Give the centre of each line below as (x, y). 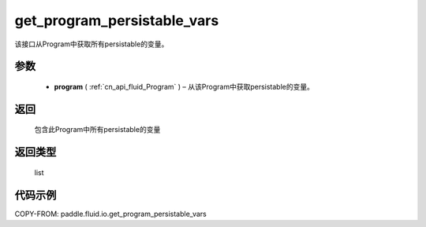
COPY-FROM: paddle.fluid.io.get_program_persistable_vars (110, 214)
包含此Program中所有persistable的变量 (97, 130)
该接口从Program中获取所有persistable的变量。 (92, 44)
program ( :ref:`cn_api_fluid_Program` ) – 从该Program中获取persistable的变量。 (184, 86)
